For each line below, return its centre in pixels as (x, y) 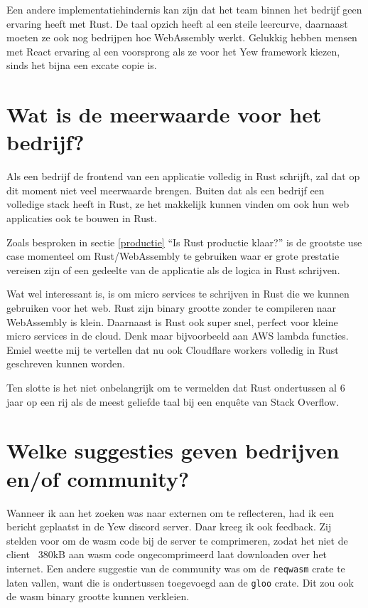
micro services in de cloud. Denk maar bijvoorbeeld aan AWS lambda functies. (178, 336)
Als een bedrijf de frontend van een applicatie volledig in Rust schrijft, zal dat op (183, 176)
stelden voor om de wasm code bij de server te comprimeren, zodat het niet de (177, 540)
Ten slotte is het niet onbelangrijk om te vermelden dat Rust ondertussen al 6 (176, 387)
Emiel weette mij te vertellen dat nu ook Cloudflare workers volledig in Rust (173, 349)
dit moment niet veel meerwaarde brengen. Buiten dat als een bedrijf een (166, 190)
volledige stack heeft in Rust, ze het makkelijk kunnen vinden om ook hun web (178, 204)
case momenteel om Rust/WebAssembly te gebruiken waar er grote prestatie (173, 256)
